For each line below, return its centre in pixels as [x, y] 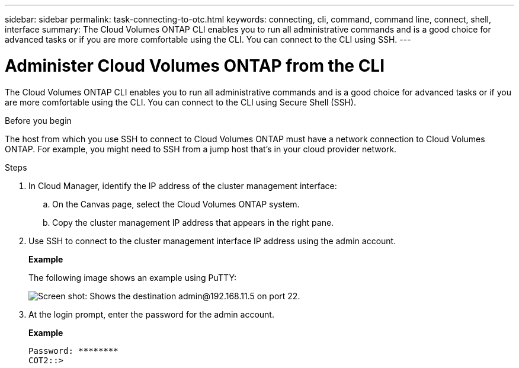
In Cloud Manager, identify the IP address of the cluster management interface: [183, 185]
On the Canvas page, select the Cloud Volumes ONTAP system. [176, 204]
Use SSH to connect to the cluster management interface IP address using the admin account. [212, 241]
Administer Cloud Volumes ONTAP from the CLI [195, 65]
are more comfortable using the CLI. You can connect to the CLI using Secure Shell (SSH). [180, 102]
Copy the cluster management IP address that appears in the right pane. [193, 222]
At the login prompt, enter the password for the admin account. [151, 314]
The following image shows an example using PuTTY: [133, 277]
